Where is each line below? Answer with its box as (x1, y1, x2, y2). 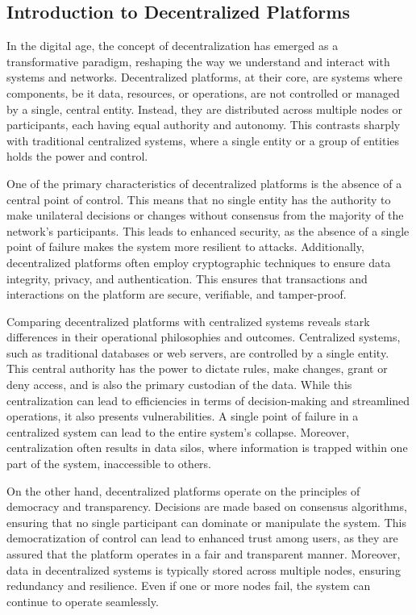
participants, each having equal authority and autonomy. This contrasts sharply (6, 116, 401, 133)
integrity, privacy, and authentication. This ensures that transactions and (6, 270, 368, 287)
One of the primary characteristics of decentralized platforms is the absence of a (6, 174, 402, 191)
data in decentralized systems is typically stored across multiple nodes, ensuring (6, 561, 401, 578)
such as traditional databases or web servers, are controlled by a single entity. (6, 344, 389, 361)
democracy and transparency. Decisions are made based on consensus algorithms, (6, 498, 407, 515)
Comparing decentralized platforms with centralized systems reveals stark (6, 312, 370, 329)
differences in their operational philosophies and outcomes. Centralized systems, (6, 328, 401, 345)
